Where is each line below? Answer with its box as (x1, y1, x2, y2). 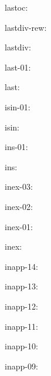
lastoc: (5, 1, 28, 13)
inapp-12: (5, 299, 38, 312)
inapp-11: (5, 320, 38, 332)
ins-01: (5, 141, 28, 153)
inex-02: (5, 200, 33, 212)
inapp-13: (5, 280, 38, 292)
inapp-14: (5, 260, 38, 272)
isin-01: (5, 100, 30, 113)
